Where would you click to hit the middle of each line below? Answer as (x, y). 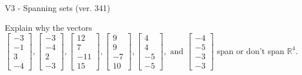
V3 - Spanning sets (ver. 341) (58, 8)
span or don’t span (251, 50)
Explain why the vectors (48, 27)
